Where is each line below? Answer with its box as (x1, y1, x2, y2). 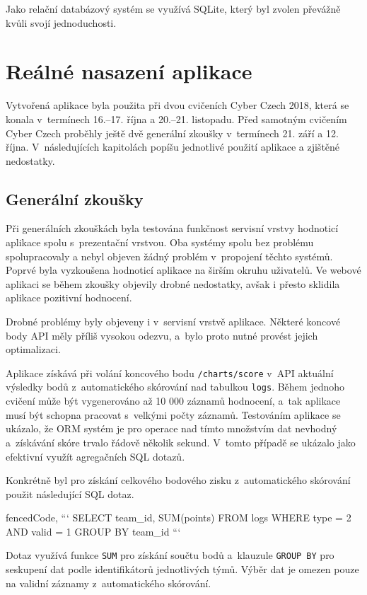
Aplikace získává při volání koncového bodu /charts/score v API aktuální (6, 365, 334, 380)
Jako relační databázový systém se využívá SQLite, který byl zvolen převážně (6, 1, 341, 16)
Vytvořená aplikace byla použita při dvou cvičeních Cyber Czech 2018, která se (6, 98, 349, 112)
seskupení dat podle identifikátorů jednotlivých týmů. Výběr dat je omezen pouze (6, 562, 359, 577)
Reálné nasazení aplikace (6, 57, 252, 86)
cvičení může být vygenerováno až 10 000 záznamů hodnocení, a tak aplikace (6, 393, 341, 408)
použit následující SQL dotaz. (6, 486, 134, 501)
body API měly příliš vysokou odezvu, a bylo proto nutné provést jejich (6, 328, 318, 342)
